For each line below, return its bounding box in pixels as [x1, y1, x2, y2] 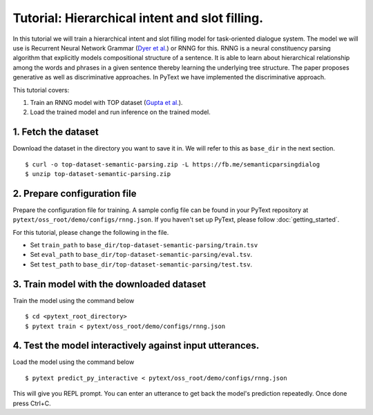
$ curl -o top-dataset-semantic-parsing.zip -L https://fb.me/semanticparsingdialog [25, 160, 321, 168]
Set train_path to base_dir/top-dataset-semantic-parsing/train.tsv [30, 241, 258, 249]
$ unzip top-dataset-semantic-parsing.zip [25, 170, 171, 177]
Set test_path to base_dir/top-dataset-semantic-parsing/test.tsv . [30, 260, 253, 269]
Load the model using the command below [12, 358, 135, 366]
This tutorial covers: [12, 86, 70, 94]
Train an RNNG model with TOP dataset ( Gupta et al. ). [30, 98, 183, 106]
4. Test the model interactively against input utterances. [12, 340, 260, 351]
